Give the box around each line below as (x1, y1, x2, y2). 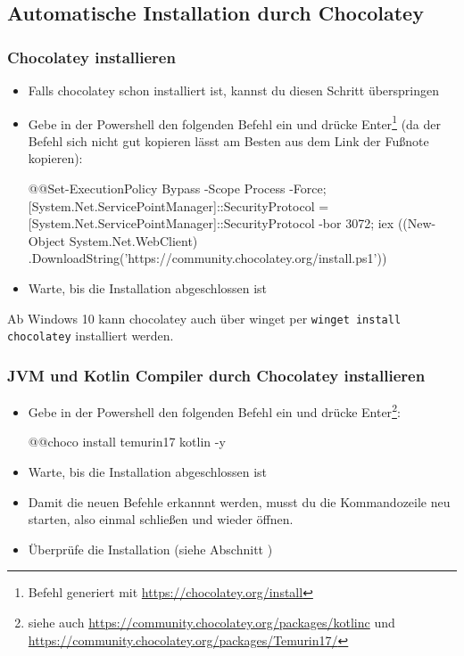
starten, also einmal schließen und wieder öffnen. (28, 510, 294, 529)
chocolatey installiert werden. (7, 326, 174, 345)
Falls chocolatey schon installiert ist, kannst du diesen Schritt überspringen (28, 81, 440, 99)
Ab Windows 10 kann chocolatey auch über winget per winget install (7, 308, 402, 327)
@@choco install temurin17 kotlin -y (28, 432, 226, 451)
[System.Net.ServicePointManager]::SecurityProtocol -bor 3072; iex (28, 214, 394, 233)
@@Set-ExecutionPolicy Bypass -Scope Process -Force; (28, 179, 327, 198)
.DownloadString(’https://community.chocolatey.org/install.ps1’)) (28, 249, 387, 267)
